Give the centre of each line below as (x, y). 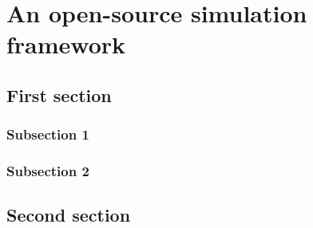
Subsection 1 (48, 134)
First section (59, 94)
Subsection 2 (48, 171)
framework (66, 44)
